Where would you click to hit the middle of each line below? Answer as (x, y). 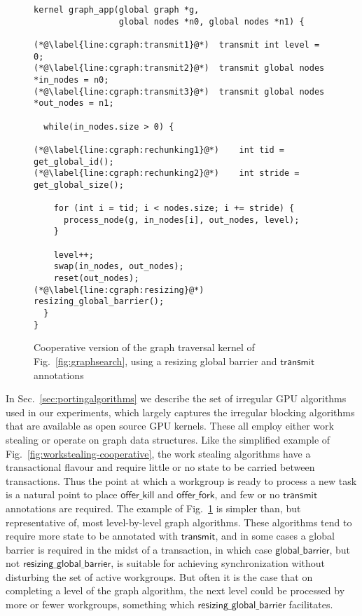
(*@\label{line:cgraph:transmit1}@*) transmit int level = (177, 45)
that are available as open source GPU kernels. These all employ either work (170, 426)
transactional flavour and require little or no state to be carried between (160, 467)
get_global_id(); (74, 162)
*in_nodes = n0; (71, 80)
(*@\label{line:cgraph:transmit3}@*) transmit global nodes (179, 91)
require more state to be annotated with (92, 536)
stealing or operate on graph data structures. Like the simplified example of (168, 439)
